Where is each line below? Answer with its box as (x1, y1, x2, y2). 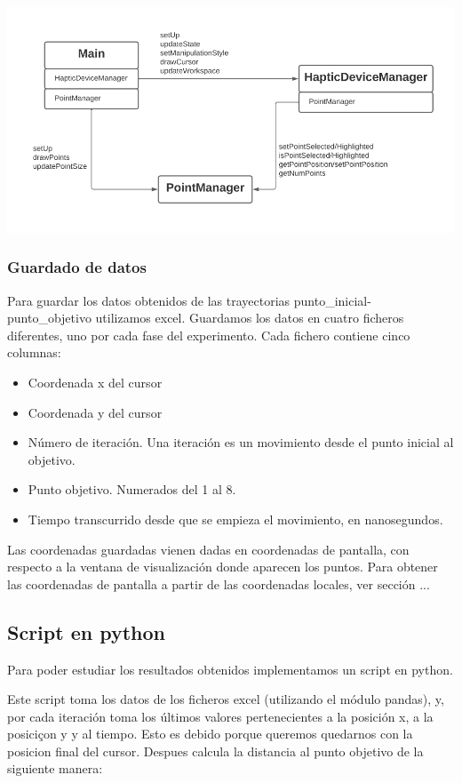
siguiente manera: (7, 759, 103, 778)
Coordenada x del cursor (28, 372, 163, 391)
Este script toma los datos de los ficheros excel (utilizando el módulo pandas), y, (7, 690, 444, 708)
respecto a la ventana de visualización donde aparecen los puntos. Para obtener (7, 557, 438, 576)
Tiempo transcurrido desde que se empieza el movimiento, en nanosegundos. (28, 509, 443, 528)
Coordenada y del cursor (28, 403, 163, 421)
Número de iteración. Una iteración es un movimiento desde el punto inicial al (28, 433, 454, 451)
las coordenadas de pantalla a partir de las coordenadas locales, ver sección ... (7, 574, 430, 593)
